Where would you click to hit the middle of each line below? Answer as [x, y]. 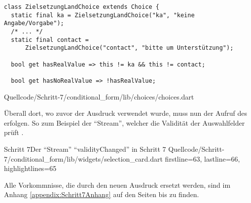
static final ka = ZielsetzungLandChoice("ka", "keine [103, 15]
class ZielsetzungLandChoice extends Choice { [82, 7]
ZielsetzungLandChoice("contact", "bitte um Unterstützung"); [129, 48]
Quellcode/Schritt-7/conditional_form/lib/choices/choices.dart [99, 96]
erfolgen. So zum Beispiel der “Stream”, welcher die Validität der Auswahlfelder [125, 122]
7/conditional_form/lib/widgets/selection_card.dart [83, 158]
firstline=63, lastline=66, [202, 158]
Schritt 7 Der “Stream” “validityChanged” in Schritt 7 [85, 149]
